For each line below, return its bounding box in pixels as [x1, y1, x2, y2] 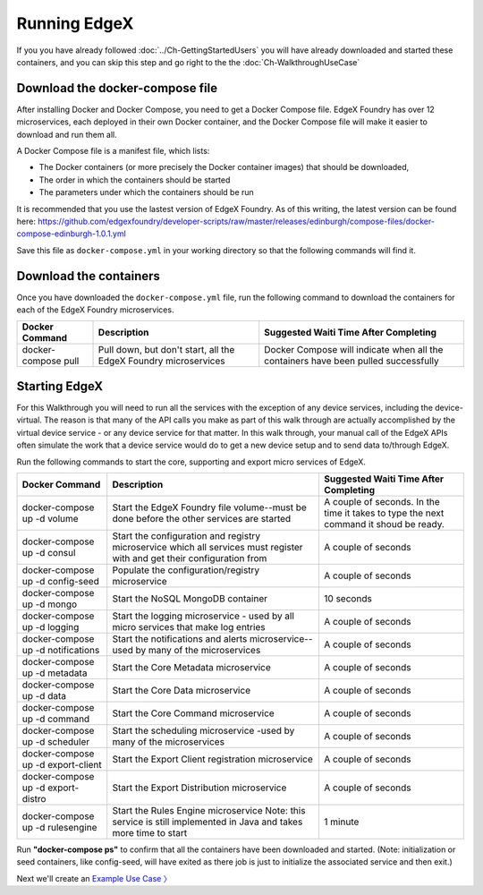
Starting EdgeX [16, 379, 104, 394]
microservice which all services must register [112, 541, 303, 553]
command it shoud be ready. [323, 517, 445, 530]
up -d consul [21, 546, 76, 558]
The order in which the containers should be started [38, 175, 231, 185]
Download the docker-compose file [16, 81, 218, 96]
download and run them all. [16, 129, 118, 140]
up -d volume [21, 512, 80, 524]
